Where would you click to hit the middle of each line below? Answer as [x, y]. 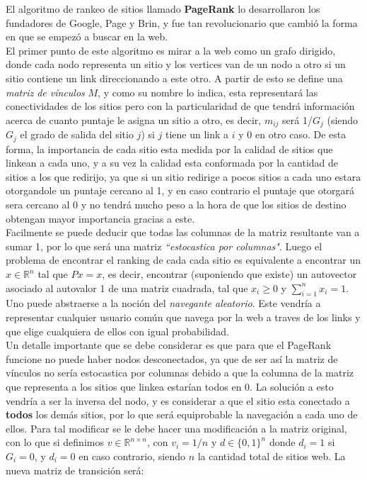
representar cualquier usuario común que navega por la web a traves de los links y [183, 317]
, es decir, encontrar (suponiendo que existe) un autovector [229, 274]
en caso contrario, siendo [132, 456]
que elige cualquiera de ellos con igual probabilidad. [117, 331]
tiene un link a [197, 134]
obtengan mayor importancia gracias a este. [100, 218]
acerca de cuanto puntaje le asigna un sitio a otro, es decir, [134, 119]
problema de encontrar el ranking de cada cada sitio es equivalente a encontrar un [183, 260]
